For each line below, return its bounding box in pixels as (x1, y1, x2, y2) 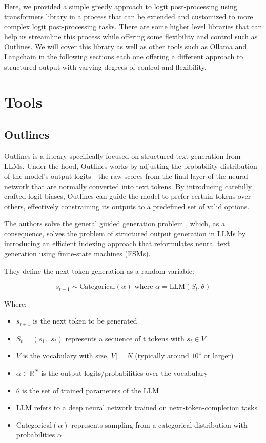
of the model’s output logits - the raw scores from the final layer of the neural (4, 170, 248, 181)
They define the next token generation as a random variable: (4, 265, 194, 276)
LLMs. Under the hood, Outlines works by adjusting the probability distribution (4, 160, 257, 171)
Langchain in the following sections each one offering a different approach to (4, 51, 243, 62)
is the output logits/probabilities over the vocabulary (41, 367, 208, 378)
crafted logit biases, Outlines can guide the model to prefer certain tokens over (4, 191, 251, 202)
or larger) (203, 350, 234, 361)
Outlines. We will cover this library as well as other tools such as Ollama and (4, 41, 247, 52)
